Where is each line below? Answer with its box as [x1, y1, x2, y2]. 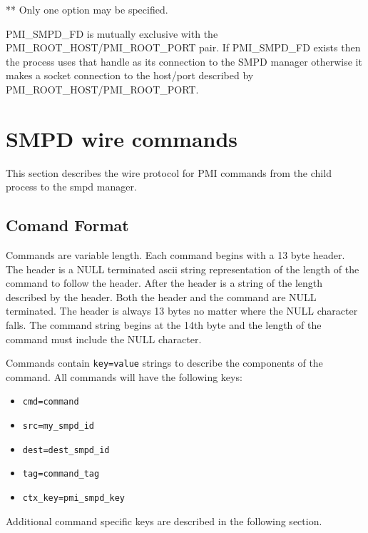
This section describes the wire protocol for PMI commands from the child [6, 165, 332, 180]
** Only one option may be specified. [6, 2, 168, 16]
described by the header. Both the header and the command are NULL [6, 289, 317, 304]
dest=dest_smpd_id [22, 445, 110, 455]
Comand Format [6, 214, 129, 236]
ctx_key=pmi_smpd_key [22, 493, 125, 504]
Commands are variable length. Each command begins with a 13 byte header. [6, 248, 345, 263]
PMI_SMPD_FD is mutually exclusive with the [6, 26, 218, 41]
